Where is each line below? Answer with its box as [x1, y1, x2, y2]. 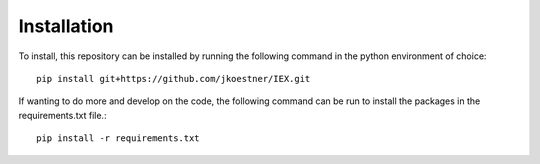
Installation [18, 15, 114, 37]
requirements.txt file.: [18, 109, 107, 121]
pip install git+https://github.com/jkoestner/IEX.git [36, 73, 311, 84]
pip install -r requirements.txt [36, 133, 200, 144]
